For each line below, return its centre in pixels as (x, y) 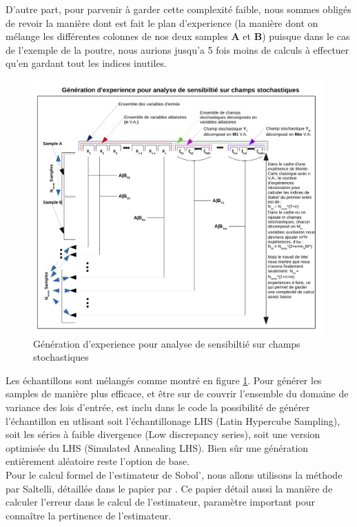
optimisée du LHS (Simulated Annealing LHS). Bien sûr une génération (157, 447)
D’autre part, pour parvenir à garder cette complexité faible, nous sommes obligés (178, 9)
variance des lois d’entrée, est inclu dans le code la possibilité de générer (158, 407)
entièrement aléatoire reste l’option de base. (98, 461)
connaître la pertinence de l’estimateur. (89, 515)
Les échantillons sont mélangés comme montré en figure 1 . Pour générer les (164, 380)
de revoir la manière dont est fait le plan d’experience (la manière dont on (162, 22)
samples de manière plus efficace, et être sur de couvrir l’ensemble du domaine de (177, 394)
